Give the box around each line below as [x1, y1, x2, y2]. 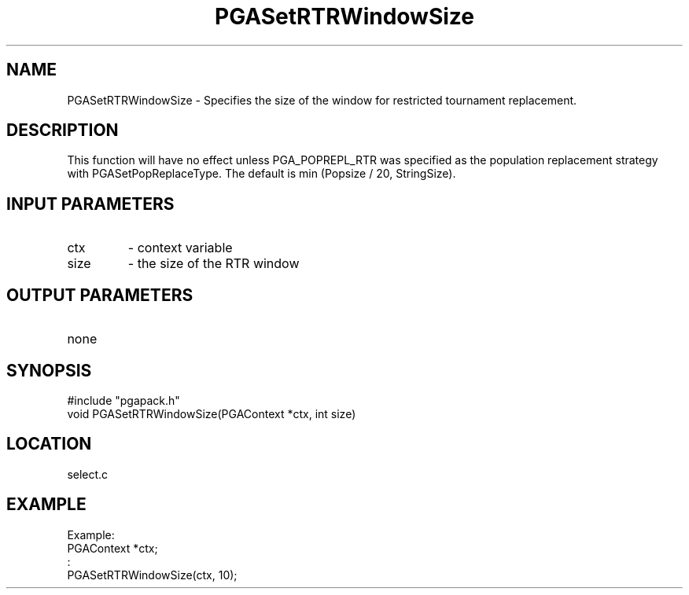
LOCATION [6, 434, 92, 454]
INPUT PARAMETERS [6, 193, 175, 214]
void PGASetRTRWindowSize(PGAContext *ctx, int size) [67, 406, 356, 421]
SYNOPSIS [6, 360, 92, 380]
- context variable [127, 240, 233, 256]
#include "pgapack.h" [67, 393, 180, 407]
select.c [67, 467, 109, 481]
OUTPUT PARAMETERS [6, 285, 193, 305]
